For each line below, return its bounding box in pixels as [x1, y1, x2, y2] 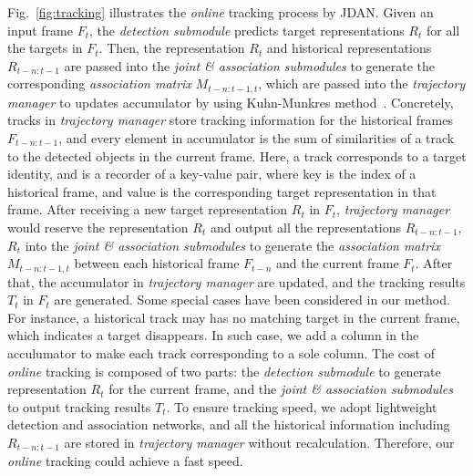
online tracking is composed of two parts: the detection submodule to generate [7, 361, 441, 380]
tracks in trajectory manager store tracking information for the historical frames [7, 110, 453, 129]
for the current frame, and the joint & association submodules [108, 379, 453, 398]
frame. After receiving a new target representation [7, 200, 288, 219]
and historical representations [266, 38, 432, 57]
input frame [7, 20, 74, 39]
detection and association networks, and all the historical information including [7, 415, 450, 434]
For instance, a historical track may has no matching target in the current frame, [7, 307, 460, 326]
